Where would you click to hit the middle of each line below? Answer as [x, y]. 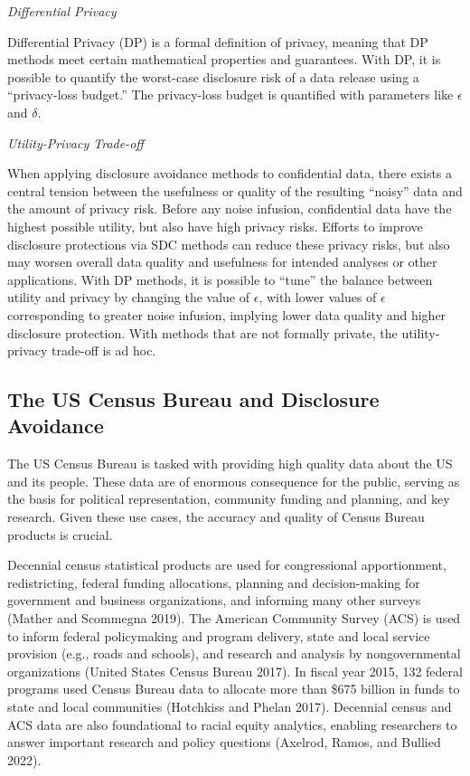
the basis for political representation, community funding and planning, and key [229, 499]
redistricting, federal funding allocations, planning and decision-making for [214, 582]
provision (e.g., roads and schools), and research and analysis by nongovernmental [234, 653]
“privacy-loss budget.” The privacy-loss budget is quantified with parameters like [230, 95]
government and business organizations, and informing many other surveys [214, 600]
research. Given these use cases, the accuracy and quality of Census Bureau [216, 517]
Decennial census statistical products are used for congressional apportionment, [227, 565]
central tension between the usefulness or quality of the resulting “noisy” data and [235, 190]
